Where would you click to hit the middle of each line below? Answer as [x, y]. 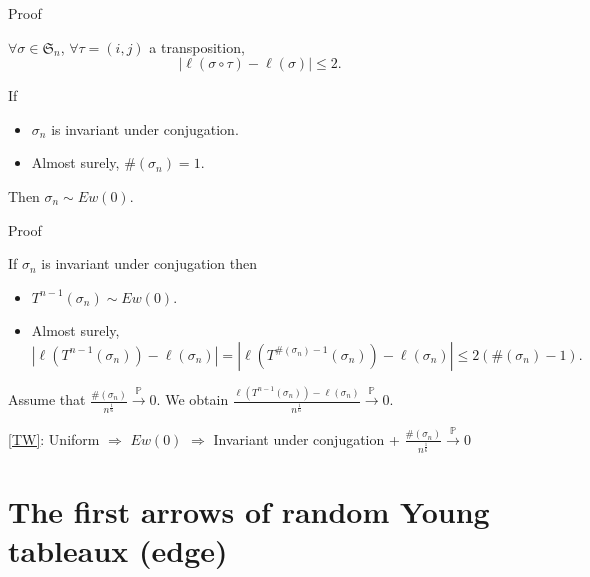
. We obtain [192, 399]
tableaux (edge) [118, 549]
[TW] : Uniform [54, 438]
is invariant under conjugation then [149, 263]
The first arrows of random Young [249, 510]
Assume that [47, 399]
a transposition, [197, 46]
